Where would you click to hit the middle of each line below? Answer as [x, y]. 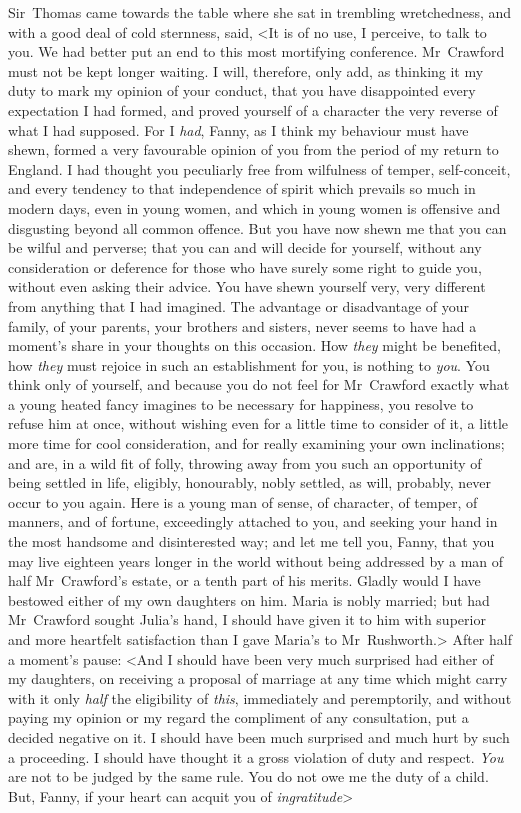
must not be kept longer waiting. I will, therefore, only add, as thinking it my [246, 70]
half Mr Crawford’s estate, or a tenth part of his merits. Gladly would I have [244, 580]
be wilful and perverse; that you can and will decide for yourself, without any [245, 247]
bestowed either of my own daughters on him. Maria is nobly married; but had [249, 599]
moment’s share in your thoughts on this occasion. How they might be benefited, [254, 345]
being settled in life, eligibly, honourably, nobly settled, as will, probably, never [250, 482]
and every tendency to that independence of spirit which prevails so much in [242, 188]
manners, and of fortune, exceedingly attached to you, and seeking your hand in [253, 521]
